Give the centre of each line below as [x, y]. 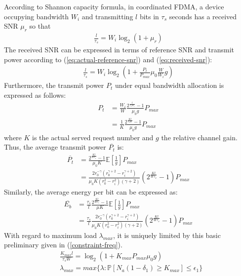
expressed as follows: [35, 95]
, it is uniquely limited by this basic [167, 235]
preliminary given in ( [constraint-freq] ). [63, 245]
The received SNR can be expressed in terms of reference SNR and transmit [119, 50]
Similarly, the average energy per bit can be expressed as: [91, 191]
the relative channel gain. [199, 137]
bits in [149, 16]
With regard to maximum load [50, 235]
